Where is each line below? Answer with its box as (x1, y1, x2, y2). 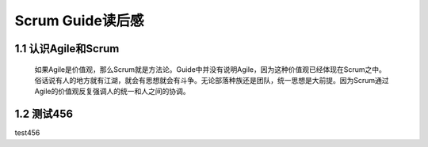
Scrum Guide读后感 (14, 12, 144, 29)
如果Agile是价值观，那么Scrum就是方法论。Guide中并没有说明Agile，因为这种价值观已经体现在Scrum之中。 (34, 64, 386, 74)
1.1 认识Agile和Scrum (14, 42, 120, 55)
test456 (14, 128, 40, 138)
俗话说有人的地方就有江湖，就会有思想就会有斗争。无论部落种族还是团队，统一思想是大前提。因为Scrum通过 (34, 75, 389, 85)
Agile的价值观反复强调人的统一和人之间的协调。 (34, 87, 190, 96)
